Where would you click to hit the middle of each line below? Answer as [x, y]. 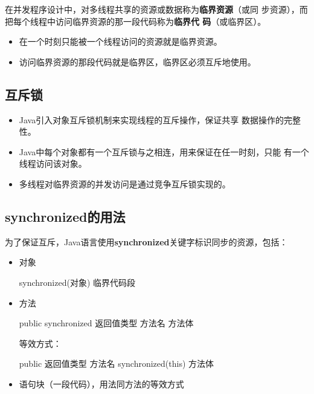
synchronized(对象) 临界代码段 [77, 282]
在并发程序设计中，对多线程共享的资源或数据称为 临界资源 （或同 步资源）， [152, 9]
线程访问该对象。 [53, 163]
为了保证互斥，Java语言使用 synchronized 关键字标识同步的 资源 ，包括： [146, 241]
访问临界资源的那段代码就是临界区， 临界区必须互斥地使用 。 [137, 61]
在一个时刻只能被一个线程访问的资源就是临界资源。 [120, 41]
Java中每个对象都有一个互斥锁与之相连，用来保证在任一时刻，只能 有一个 [164, 151]
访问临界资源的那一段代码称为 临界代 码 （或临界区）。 [161, 21]
